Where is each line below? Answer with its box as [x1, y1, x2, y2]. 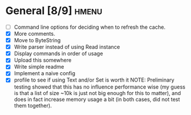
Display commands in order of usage [13, 50, 103, 57]
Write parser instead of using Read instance [13, 43, 121, 50]
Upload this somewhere [13, 57, 71, 64]
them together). [13, 102, 52, 109]
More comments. [13, 31, 56, 37]
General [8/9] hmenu [5, 4, 103, 18]
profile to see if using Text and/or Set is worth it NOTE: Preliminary [13, 76, 175, 83]
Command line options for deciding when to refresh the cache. [13, 23, 166, 31]
